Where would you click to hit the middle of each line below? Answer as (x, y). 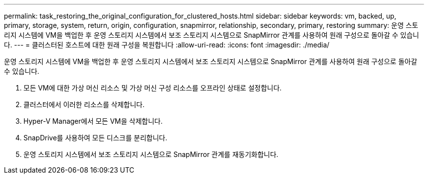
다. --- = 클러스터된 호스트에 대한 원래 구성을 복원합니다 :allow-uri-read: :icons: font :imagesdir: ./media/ (167, 45)
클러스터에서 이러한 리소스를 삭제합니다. (84, 104)
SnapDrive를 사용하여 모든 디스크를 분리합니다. (96, 138)
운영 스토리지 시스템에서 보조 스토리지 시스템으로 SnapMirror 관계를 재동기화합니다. (151, 154)
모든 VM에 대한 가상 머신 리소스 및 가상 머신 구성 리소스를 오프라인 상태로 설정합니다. (153, 88)
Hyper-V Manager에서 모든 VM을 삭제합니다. (93, 121)
